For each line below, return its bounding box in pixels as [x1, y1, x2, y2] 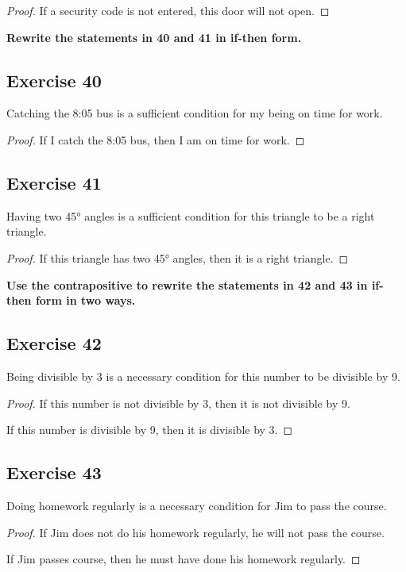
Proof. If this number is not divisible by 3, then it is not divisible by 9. [6, 394, 350, 411]
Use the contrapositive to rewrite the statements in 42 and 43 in [6, 276, 368, 293]
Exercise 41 [6, 170, 102, 194]
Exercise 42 [6, 331, 102, 355]
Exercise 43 [6, 460, 102, 485]
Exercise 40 [6, 67, 102, 92]
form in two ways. [35, 292, 136, 309]
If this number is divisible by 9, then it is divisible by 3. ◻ [6, 421, 293, 438]
